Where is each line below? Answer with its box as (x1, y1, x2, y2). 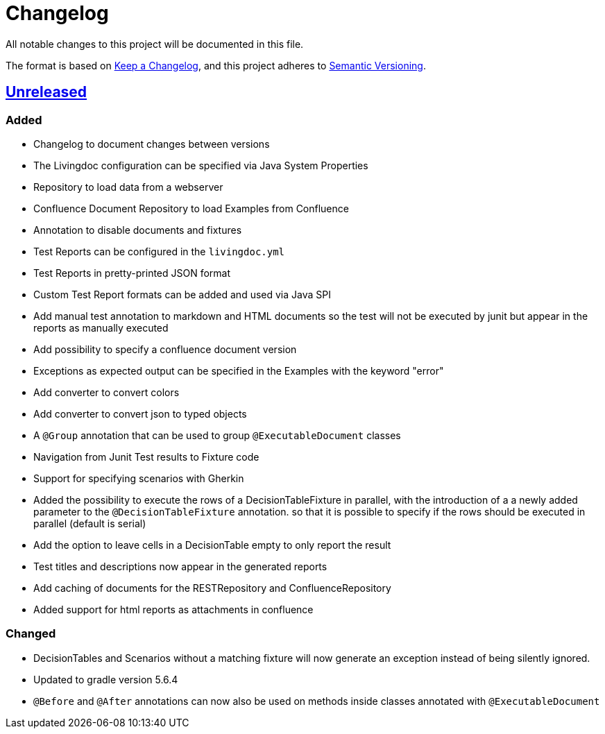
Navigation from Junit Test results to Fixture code (33, 450, 259, 463)
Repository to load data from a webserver (33, 180, 223, 193)
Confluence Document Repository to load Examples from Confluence (33, 202, 349, 214)
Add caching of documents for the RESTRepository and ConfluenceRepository (33, 581, 391, 594)
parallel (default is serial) (33, 517, 146, 529)
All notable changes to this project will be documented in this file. (6, 37, 304, 50)
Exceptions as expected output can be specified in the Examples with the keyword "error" (33, 364, 444, 377)
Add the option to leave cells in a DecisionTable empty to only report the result (33, 538, 391, 551)
